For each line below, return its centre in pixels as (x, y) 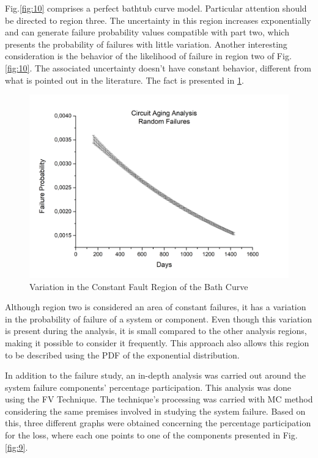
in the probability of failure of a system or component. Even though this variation (158, 318)
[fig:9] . (17, 447)
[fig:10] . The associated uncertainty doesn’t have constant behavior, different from (158, 67)
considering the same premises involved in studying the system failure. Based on (155, 411)
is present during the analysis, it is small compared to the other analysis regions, (156, 331)
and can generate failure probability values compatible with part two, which (147, 32)
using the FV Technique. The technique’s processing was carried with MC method (159, 399)
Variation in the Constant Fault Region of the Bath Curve (139, 286)
